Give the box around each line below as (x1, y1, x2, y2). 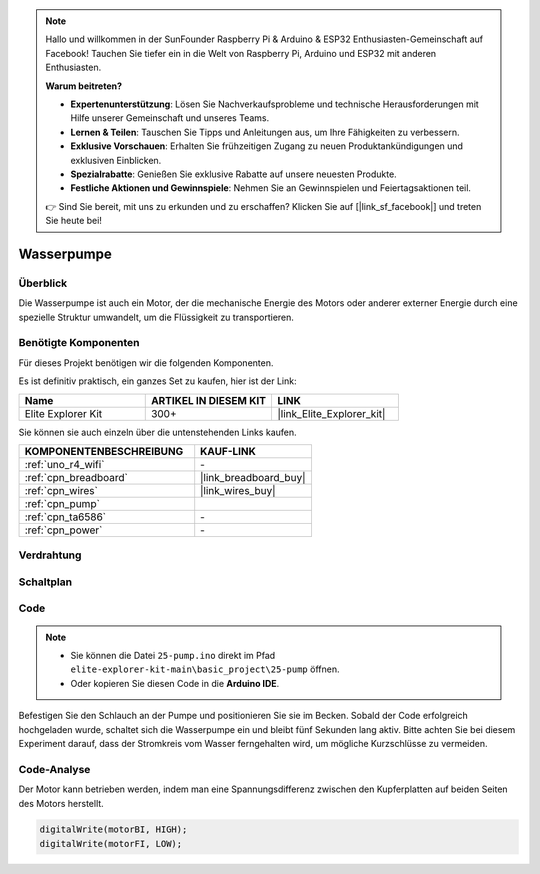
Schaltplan (18, 575, 73, 589)
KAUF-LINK (200, 444, 257, 458)
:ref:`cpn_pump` (24, 496, 100, 510)
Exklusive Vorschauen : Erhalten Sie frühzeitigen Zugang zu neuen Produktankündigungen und (70, 140, 464, 152)
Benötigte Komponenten (18, 336, 140, 350)
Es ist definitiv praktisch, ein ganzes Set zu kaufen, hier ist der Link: (18, 375, 297, 387)
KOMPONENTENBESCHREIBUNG (24, 444, 184, 458)
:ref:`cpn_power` (24, 523, 103, 537)
